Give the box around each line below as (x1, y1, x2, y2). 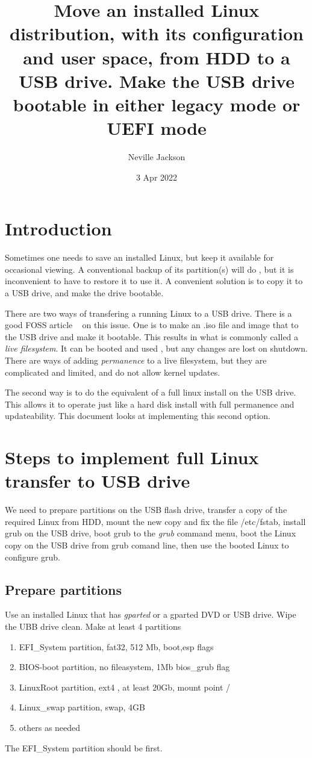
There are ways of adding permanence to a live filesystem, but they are (5, 353, 267, 366)
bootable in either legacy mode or (13, 92, 301, 116)
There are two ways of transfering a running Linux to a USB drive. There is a (5, 306, 292, 319)
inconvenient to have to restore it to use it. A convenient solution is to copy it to (5, 275, 303, 287)
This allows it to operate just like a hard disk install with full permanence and (5, 397, 295, 410)
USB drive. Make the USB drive (19, 68, 295, 93)
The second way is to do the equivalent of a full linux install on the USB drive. (5, 386, 296, 399)
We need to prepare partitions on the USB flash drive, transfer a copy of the (5, 503, 287, 516)
